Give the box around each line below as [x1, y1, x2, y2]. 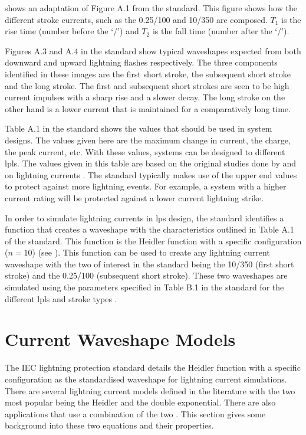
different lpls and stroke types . [5, 292, 117, 305]
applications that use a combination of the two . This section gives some [5, 407, 266, 420]
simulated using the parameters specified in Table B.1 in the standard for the [5, 281, 284, 293]
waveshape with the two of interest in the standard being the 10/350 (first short [5, 257, 294, 270]
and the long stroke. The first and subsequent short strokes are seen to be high [5, 79, 289, 91]
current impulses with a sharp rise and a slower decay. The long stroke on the [5, 91, 285, 103]
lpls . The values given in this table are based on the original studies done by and [5, 157, 297, 169]
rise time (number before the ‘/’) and [5, 25, 139, 37]
